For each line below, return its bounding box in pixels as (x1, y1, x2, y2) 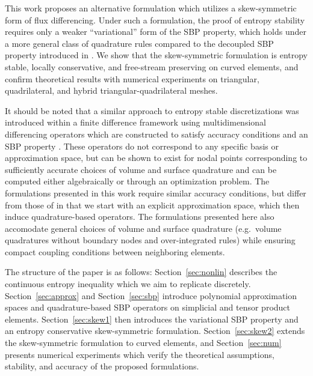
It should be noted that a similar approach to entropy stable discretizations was (5, 104, 299, 117)
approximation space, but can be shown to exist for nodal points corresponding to (5, 151, 308, 164)
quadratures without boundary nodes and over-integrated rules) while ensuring (5, 234, 296, 246)
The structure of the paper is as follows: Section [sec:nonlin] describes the (5, 265, 277, 278)
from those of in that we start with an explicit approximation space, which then (5, 198, 300, 211)
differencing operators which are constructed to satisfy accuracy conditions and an (5, 127, 308, 140)
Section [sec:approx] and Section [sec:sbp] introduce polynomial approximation (5, 289, 297, 302)
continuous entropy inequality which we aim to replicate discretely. (5, 277, 251, 290)
